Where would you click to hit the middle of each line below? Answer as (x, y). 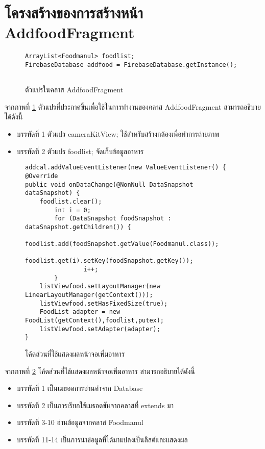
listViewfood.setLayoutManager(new (100, 286)
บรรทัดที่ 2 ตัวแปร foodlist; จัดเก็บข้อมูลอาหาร (80, 151)
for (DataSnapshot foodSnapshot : (113, 219)
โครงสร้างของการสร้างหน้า (74, 13)
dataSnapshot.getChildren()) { (78, 227)
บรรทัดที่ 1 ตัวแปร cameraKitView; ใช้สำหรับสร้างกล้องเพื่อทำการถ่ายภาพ (118, 134)
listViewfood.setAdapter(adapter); (100, 329)
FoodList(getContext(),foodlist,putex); (95, 321)
